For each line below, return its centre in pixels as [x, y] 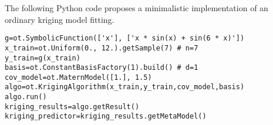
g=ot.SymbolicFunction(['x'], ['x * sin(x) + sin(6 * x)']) [125, 38]
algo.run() [26, 97]
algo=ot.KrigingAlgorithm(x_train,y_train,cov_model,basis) [125, 87]
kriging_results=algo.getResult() [72, 107]
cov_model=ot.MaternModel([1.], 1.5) [78, 77]
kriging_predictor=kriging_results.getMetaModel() [106, 116]
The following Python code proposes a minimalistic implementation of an [136, 8]
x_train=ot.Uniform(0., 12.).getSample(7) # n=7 [102, 48]
